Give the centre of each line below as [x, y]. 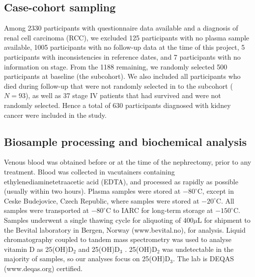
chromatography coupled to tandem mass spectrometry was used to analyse [118, 239]
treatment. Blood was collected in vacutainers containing [89, 171]
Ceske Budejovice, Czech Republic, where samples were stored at [102, 200]
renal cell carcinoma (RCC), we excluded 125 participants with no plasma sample [127, 37]
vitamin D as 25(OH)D [39, 249]
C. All [225, 200]
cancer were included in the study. [55, 115]
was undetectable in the [198, 249]
